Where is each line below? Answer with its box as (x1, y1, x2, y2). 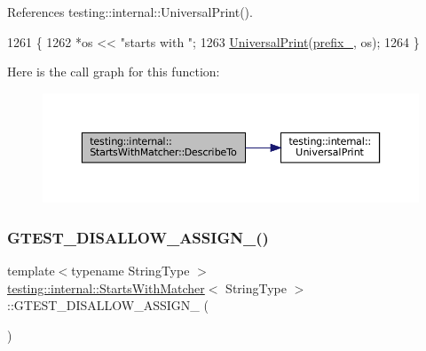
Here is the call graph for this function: (7, 62, 220, 81)
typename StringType (71, 261, 190, 280)
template (7, 261, 55, 280)
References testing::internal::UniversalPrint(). (7, 3, 253, 20)
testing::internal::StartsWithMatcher (7, 278, 205, 297)
